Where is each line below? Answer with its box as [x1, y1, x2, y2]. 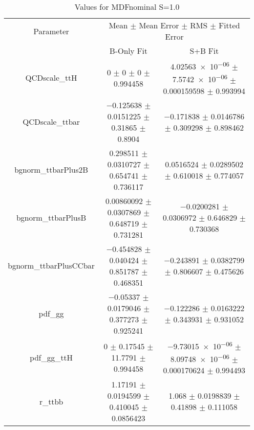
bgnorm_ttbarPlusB [16, 212, 86, 224]
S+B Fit [190, 45, 219, 56]
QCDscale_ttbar [22, 116, 80, 128]
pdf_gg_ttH [30, 351, 73, 363]
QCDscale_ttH [25, 72, 77, 84]
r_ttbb [39, 395, 63, 407]
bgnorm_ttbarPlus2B [14, 164, 88, 176]
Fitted [218, 20, 240, 31]
